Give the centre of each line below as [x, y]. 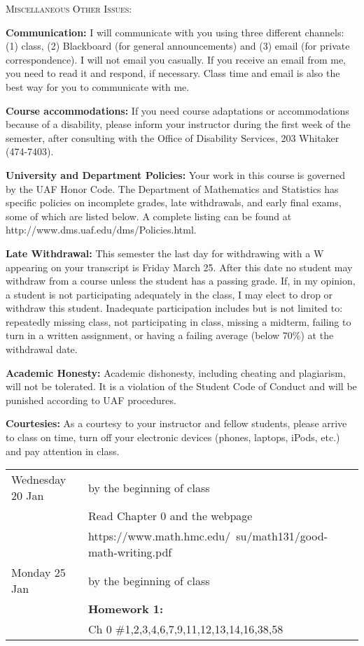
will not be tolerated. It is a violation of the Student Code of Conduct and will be [181, 386]
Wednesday [39, 480]
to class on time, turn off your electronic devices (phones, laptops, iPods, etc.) [173, 437]
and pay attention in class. [63, 451]
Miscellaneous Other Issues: [69, 8]
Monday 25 [38, 573]
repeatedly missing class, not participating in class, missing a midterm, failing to [178, 321]
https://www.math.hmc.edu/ [159, 536]
